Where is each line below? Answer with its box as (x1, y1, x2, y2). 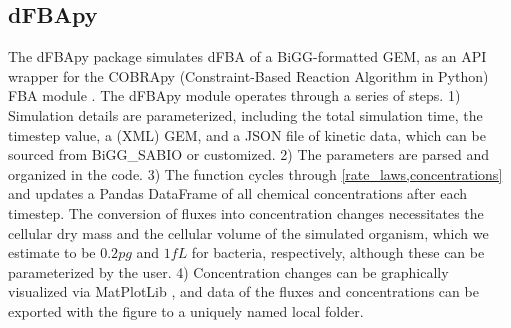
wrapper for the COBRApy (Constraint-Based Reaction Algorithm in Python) (8, 65, 489, 86)
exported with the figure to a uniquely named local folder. (8, 300, 364, 321)
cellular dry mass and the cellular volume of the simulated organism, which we (8, 222, 489, 243)
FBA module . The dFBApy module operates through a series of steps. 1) (8, 85, 461, 106)
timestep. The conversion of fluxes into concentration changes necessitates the (8, 202, 484, 223)
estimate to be (8, 242, 96, 263)
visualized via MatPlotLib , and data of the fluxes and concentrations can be (8, 281, 479, 302)
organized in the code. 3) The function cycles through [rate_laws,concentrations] (8, 163, 503, 184)
